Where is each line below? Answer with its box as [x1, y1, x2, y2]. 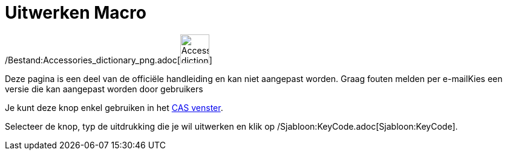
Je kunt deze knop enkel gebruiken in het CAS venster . [5, 102, 223, 113]
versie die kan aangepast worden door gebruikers [5, 83, 203, 94]
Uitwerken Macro [5, 2, 146, 23]
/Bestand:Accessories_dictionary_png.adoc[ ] [5, 54, 212, 65]
